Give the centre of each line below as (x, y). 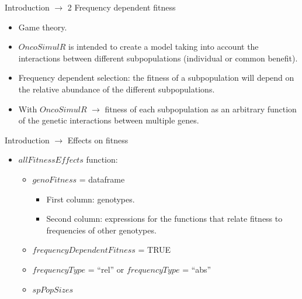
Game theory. (43, 27)
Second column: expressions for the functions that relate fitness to (164, 219)
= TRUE (155, 250)
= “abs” (197, 269)
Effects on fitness (98, 140)
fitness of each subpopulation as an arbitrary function (201, 109)
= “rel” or (106, 269)
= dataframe (102, 179)
